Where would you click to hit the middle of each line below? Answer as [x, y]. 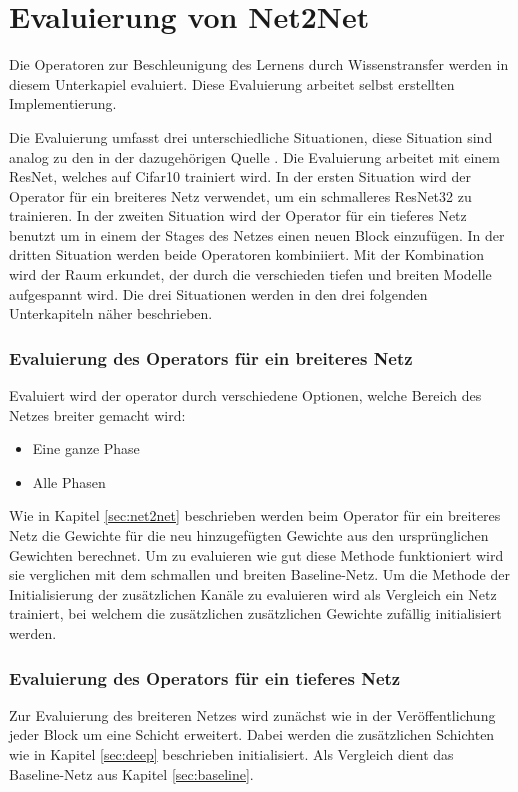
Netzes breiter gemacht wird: [97, 414]
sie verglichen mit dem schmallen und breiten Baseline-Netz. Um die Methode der [259, 574]
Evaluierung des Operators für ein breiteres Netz [211, 357]
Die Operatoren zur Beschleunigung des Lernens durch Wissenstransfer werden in [259, 64]
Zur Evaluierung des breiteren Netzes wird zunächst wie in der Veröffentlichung [252, 714]
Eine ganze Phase [86, 448]
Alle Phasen [69, 481]
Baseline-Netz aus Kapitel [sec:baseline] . [131, 773]
